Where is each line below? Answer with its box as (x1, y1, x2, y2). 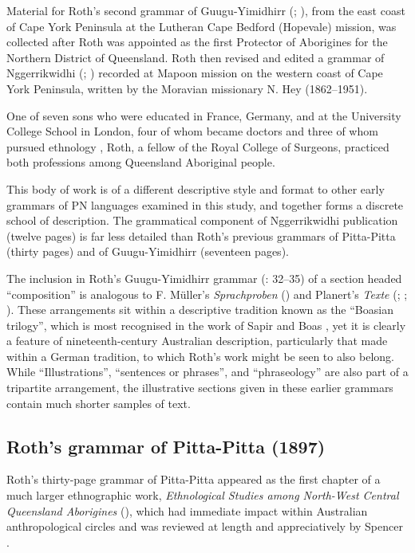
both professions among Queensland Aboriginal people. (6, 154, 275, 171)
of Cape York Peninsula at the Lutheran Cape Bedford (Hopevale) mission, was (6, 18, 397, 34)
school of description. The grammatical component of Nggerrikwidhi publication (6, 212, 398, 229)
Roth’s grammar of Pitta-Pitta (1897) (6, 433, 326, 458)
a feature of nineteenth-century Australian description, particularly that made (6, 332, 388, 349)
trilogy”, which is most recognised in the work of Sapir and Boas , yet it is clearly (6, 316, 406, 333)
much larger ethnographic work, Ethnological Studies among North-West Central (6, 487, 399, 504)
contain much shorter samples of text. (6, 394, 191, 411)
